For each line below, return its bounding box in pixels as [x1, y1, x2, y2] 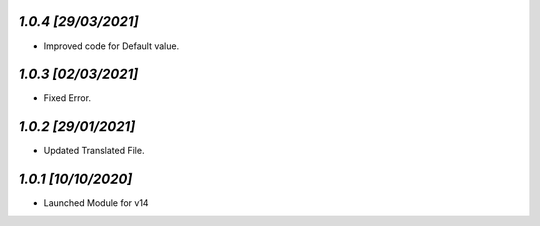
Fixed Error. [43, 92, 92, 104]
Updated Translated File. [43, 145, 145, 157]
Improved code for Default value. [43, 40, 180, 52]
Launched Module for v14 [43, 197, 149, 209]
